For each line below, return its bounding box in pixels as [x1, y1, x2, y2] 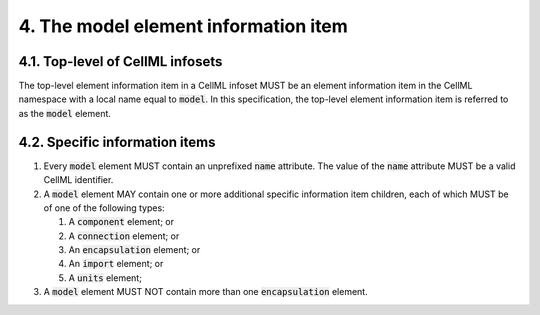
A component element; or [68, 216, 175, 228]
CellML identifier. [43, 174, 114, 186]
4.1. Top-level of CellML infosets [18, 53, 223, 70]
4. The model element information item [18, 15, 349, 37]
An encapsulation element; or [68, 244, 201, 256]
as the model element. [18, 107, 112, 119]
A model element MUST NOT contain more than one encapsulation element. [43, 286, 369, 298]
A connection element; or [68, 230, 180, 242]
